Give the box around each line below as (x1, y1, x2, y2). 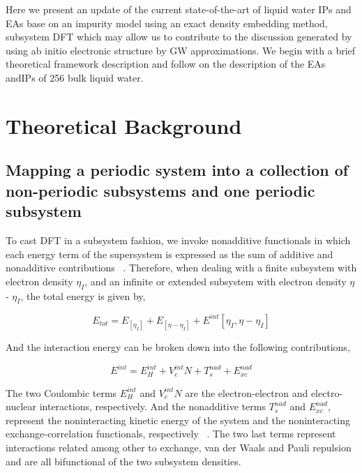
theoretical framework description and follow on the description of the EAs (6, 57, 326, 71)
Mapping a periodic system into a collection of (6, 159, 349, 181)
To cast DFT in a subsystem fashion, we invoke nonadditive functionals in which (6, 232, 351, 247)
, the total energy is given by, (20, 288, 146, 303)
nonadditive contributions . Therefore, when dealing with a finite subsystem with (6, 260, 357, 275)
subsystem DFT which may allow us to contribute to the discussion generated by (6, 29, 352, 44)
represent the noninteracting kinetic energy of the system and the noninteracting (6, 412, 350, 427)
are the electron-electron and (185, 385, 308, 400)
